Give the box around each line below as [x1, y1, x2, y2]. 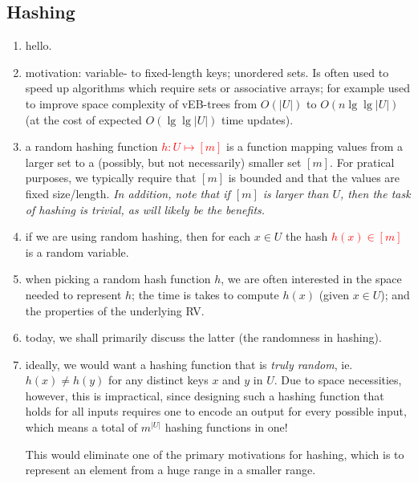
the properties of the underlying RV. [25, 302, 205, 319]
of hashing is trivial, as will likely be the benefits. [25, 201, 266, 217]
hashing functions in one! [164, 419, 288, 436]
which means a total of [25, 419, 138, 436]
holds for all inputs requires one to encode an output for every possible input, [25, 403, 407, 420]
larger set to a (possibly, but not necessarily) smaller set [25, 153, 302, 170]
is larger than [262, 185, 329, 201]
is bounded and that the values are [228, 169, 400, 186]
